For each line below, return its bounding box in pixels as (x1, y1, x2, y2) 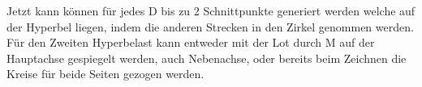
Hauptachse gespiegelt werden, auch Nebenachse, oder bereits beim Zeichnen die (6, 49, 407, 66)
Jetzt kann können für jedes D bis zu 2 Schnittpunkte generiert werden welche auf (6, 2, 416, 19)
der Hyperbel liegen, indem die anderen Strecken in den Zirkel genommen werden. (6, 18, 414, 35)
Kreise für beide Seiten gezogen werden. (6, 65, 205, 82)
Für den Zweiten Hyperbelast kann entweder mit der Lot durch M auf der (6, 34, 375, 51)
